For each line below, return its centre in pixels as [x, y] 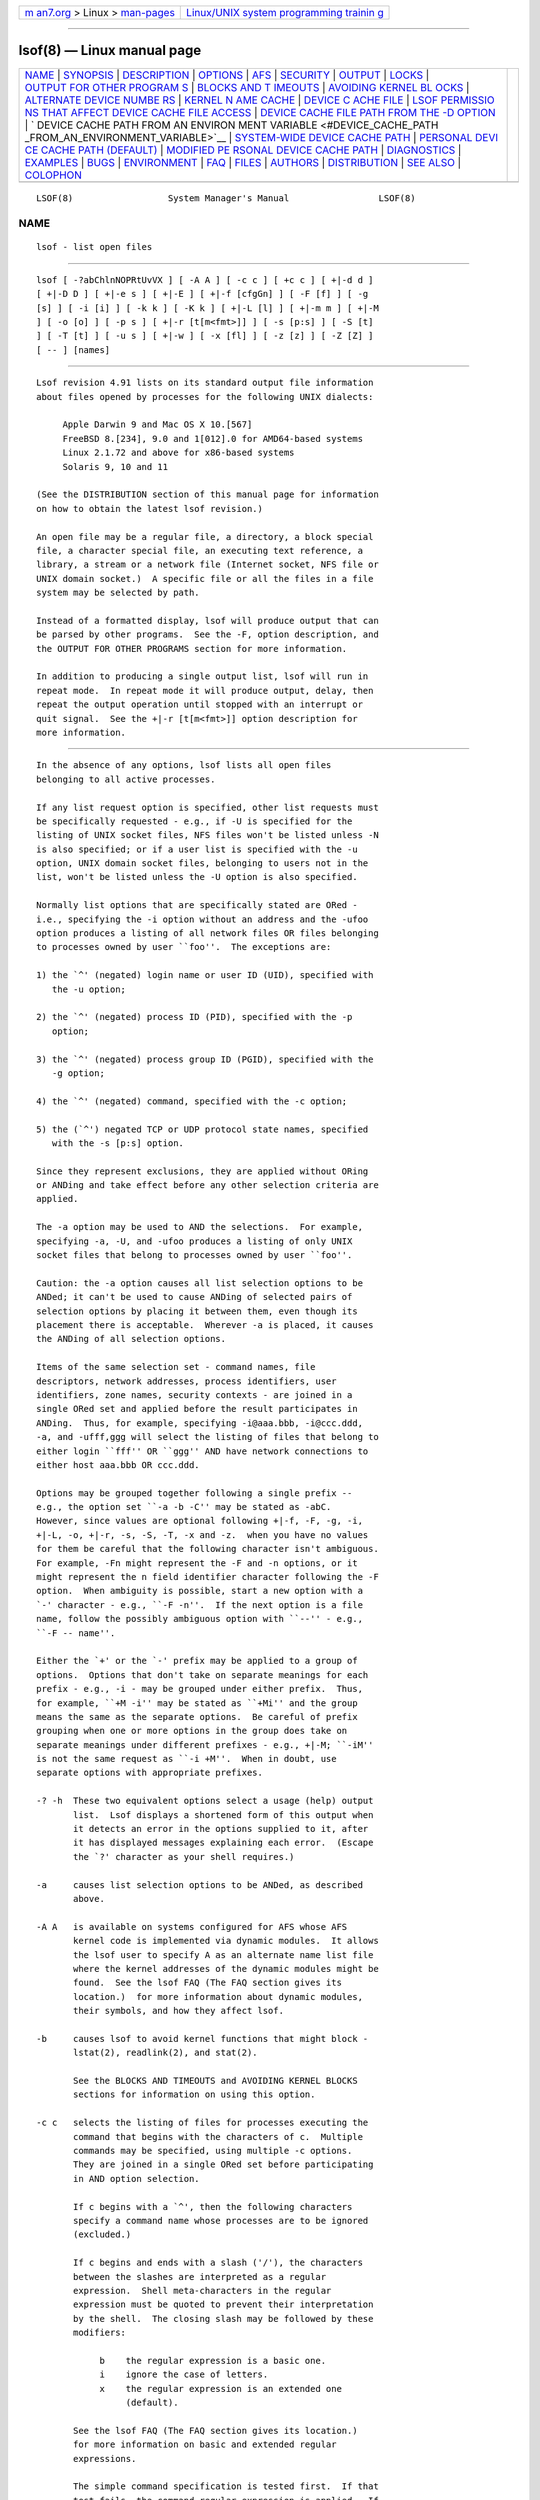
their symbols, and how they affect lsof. [179, 2011]
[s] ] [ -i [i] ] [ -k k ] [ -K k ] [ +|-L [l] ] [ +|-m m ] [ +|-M [207, 308]
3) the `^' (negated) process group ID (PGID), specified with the [205, 1059]
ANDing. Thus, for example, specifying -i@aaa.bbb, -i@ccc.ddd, [200, 1423]
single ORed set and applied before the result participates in [197, 1409]
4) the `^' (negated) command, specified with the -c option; [192, 1101]
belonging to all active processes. [126, 779]
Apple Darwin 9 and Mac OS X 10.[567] [157, 424]
